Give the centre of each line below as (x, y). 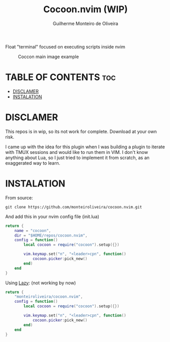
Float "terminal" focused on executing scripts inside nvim (65, 46)
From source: (19, 198)
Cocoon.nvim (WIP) (86, 9)
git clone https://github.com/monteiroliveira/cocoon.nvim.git (74, 207)
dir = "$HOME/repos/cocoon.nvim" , (51, 235)
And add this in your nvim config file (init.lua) (52, 216)
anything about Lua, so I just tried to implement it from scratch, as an (77, 157)
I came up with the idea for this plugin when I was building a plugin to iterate (85, 147)
